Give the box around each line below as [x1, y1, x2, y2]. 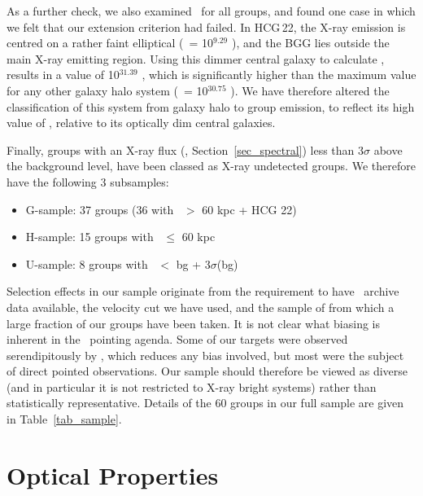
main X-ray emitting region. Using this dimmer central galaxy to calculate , [7, 50, 385, 67]
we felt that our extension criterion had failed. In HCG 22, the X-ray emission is [7, 18, 406, 35]
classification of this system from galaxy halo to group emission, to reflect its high [7, 98, 415, 115]
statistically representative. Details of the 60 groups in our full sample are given [7, 394, 404, 411]
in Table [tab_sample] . [7, 410, 122, 428]
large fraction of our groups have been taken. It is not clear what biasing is [7, 314, 381, 331]
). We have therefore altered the [230, 81, 390, 99]
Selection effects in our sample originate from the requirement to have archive [7, 283, 399, 300]
